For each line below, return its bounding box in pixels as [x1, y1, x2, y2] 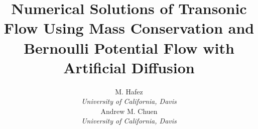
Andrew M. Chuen [100, 105, 158, 116]
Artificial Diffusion [63, 57, 195, 77]
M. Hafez [115, 86, 143, 96]
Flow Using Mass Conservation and [4, 18, 254, 38]
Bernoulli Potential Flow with [24, 37, 234, 58]
